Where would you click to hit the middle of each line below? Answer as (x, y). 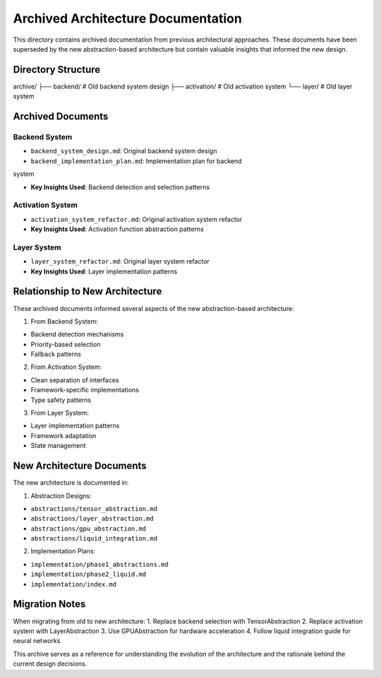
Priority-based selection (66, 344)
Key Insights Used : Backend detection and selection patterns (120, 187)
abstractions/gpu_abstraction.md (89, 529)
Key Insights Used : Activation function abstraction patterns (117, 229)
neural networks (37, 641)
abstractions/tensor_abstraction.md (94, 508)
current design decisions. (50, 664)
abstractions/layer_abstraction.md (92, 519)
